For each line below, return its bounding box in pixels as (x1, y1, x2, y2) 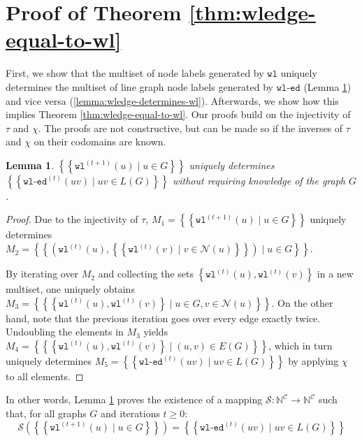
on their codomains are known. (34, 134, 166, 149)
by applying (288, 353, 339, 368)
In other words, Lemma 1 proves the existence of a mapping (6, 392, 263, 407)
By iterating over (6, 266, 79, 281)
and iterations (101, 406, 160, 421)
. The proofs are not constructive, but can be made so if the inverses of (38, 120, 343, 135)
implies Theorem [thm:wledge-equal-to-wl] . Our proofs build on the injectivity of (6, 107, 351, 122)
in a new (317, 266, 354, 281)
